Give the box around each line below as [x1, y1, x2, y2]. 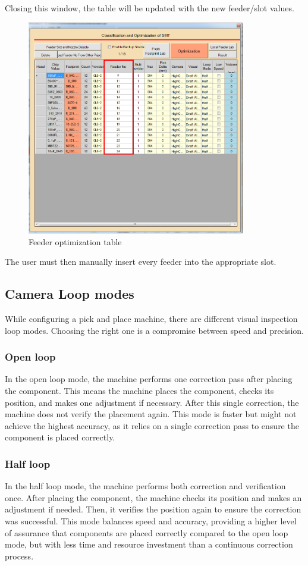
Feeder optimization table [29, 235, 122, 248]
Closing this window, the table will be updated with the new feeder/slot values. [5, 2, 294, 14]
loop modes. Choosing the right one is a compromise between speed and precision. [5, 324, 304, 336]
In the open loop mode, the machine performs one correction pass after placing [5, 373, 293, 385]
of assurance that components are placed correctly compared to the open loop [5, 526, 288, 539]
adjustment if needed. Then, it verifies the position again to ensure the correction [5, 503, 301, 515]
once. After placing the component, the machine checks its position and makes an [5, 491, 302, 504]
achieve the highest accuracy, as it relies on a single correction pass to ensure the [5, 419, 299, 431]
